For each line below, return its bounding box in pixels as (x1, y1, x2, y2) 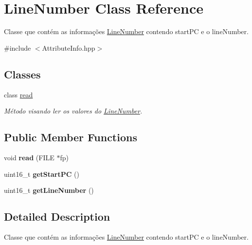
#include (4, 42, 31, 53)
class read (4, 89, 33, 99)
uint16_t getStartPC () (4, 169, 79, 179)
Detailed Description (4, 209, 110, 224)
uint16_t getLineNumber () (4, 185, 94, 195)
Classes (4, 66, 41, 81)
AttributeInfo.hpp (42, 42, 95, 53)
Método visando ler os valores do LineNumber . (4, 106, 143, 116)
